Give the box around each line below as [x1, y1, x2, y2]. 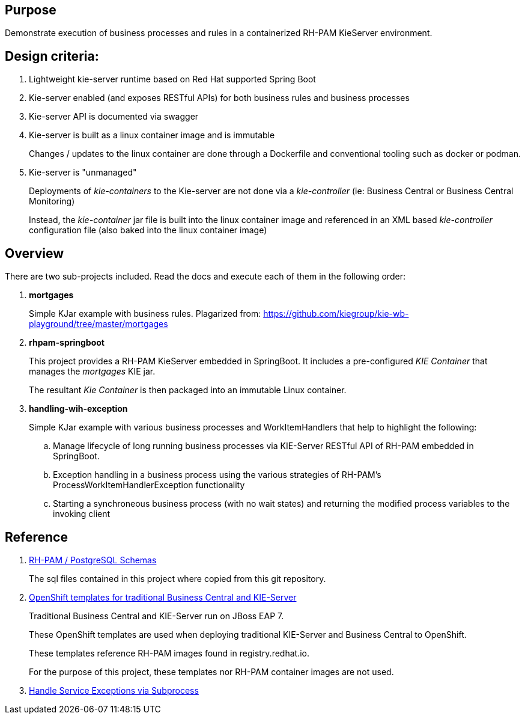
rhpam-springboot [29, 337, 105, 348]
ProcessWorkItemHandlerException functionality [53, 480, 245, 491]
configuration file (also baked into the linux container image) [29, 225, 267, 236]
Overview [5, 245, 64, 261]
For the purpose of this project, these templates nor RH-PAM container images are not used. [29, 666, 394, 677]
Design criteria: [5, 48, 99, 64]
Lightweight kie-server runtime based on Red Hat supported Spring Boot [29, 74, 316, 85]
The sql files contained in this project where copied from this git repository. [29, 573, 326, 584]
